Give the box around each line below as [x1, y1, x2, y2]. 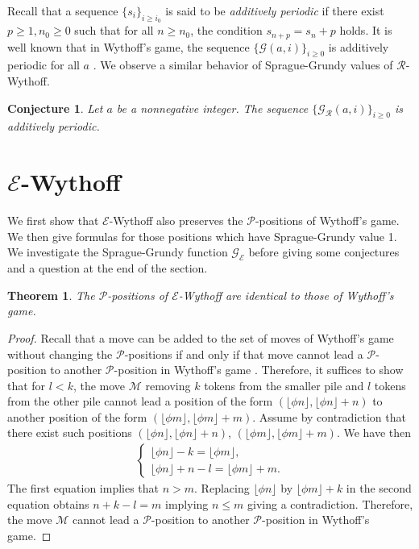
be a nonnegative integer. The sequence [116, 99, 309, 116]
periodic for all [7, 56, 80, 73]
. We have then [336, 424, 412, 441]
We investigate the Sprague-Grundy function [7, 243, 228, 260]
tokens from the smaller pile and [204, 376, 364, 393]
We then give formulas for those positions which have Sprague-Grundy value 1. [7, 227, 397, 244]
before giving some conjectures [248, 243, 400, 260]
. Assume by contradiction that [252, 408, 406, 425]
